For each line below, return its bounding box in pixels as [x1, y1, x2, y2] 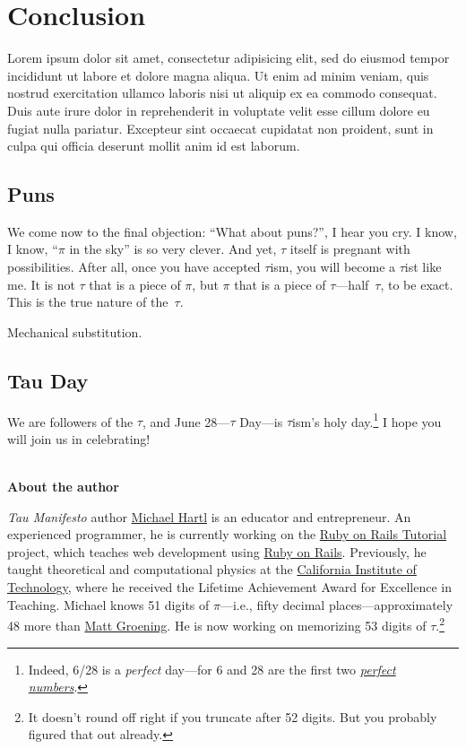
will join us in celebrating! [7, 429, 151, 448]
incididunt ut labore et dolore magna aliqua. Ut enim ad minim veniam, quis [7, 65, 429, 84]
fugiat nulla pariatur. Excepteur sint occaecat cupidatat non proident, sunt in [7, 118, 434, 137]
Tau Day [7, 366, 89, 394]
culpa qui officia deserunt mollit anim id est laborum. [7, 136, 300, 155]
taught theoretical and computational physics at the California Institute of [7, 560, 417, 579]
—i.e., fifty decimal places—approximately [220, 595, 453, 614]
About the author [7, 477, 119, 496]
